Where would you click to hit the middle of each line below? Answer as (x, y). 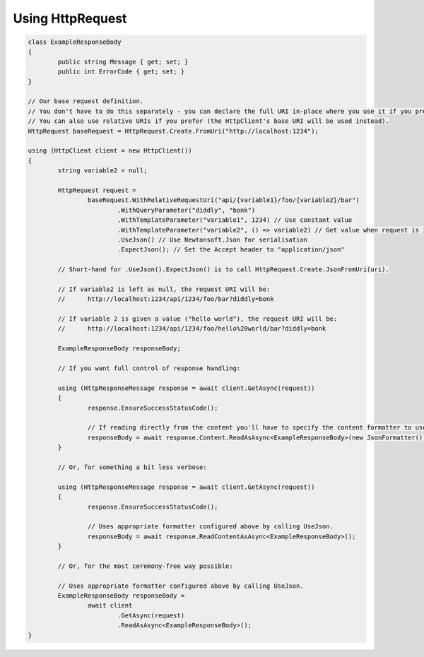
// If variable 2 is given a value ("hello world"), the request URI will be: (198, 319)
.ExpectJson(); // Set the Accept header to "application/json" (231, 250)
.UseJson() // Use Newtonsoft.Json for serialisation (212, 239)
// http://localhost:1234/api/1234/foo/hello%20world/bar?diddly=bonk (192, 329)
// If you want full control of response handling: (149, 368)
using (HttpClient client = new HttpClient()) (110, 151)
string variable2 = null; (102, 171)
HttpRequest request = (97, 190)
